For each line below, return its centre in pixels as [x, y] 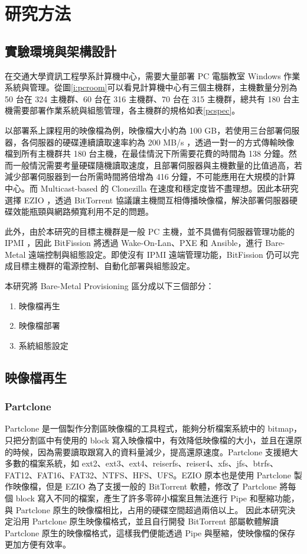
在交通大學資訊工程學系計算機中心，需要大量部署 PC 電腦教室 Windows [143, 75]
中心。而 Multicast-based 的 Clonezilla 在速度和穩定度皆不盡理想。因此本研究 [152, 188]
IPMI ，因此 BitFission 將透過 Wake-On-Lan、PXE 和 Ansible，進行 [134, 243]
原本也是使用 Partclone [248, 474]
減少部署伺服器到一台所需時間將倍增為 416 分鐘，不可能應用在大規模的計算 [150, 176]
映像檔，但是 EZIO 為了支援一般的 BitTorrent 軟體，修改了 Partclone [145, 486]
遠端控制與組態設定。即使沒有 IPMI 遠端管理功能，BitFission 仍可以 [160, 254]
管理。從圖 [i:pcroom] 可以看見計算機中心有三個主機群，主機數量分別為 [163, 87]
